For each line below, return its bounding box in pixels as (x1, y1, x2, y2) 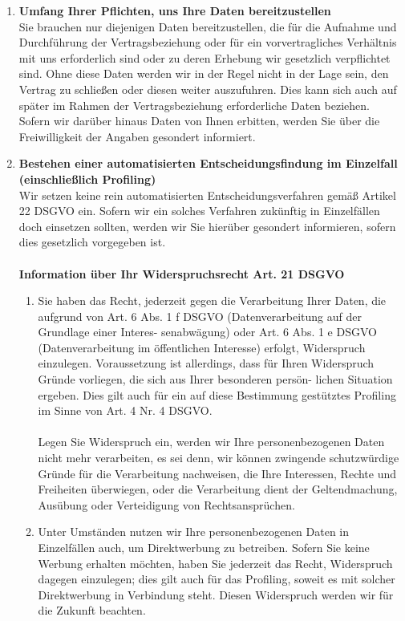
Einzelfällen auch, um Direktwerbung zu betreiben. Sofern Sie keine (38, 539, 370, 555)
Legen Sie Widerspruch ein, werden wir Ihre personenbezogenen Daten (38, 433, 385, 450)
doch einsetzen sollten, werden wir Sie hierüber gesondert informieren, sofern (18, 217, 396, 234)
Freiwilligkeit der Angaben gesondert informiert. (18, 128, 256, 144)
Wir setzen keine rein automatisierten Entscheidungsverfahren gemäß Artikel (18, 186, 396, 203)
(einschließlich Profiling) (18, 170, 156, 187)
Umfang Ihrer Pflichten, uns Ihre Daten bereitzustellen (18, 2, 331, 18)
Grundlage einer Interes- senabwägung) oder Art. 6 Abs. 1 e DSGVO (38, 323, 377, 340)
